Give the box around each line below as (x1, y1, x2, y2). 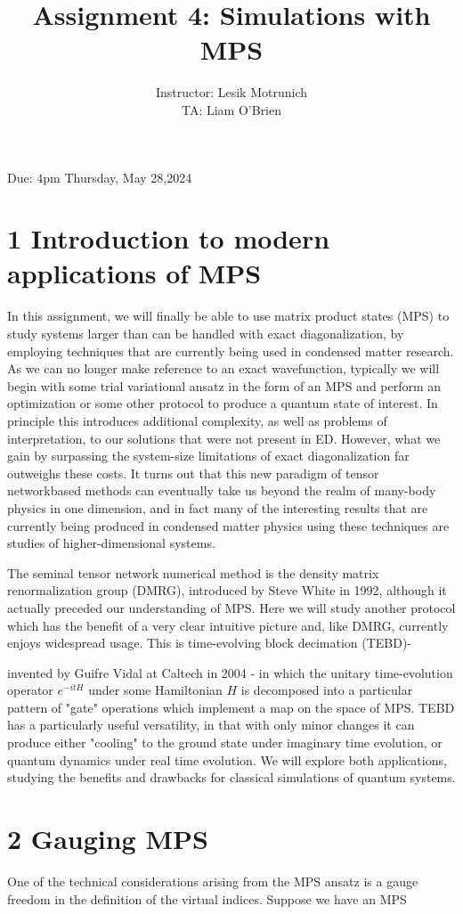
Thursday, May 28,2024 (64, 167, 192, 186)
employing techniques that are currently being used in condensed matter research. (7, 341, 454, 360)
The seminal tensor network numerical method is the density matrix (7, 563, 379, 582)
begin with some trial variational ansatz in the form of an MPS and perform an (7, 376, 442, 395)
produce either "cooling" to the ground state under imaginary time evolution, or (7, 733, 443, 752)
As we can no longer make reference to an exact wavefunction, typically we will (7, 359, 440, 378)
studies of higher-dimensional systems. (7, 534, 215, 552)
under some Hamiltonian (88, 681, 223, 699)
